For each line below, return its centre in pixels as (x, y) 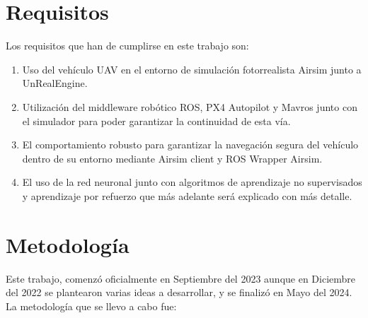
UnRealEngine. (55, 83)
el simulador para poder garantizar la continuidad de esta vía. (156, 120)
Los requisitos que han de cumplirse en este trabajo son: (127, 46)
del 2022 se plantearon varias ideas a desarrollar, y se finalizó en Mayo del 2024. (179, 292)
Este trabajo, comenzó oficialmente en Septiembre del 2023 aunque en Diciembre (181, 278)
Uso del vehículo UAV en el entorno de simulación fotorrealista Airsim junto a (192, 69)
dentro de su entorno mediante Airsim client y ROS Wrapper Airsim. (172, 158)
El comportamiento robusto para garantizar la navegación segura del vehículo (190, 145)
